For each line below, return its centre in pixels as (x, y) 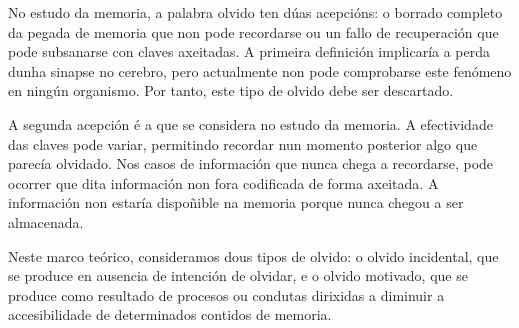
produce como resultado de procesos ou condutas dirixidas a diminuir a (226, 294)
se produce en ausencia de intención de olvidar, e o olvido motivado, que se (238, 275)
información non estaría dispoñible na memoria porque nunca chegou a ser (236, 202)
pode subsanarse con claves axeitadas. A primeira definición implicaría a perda (249, 51)
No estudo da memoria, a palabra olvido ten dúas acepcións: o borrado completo (255, 12)
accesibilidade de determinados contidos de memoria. (170, 314)
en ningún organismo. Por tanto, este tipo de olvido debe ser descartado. (231, 90)
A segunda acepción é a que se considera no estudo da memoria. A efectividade (250, 123)
